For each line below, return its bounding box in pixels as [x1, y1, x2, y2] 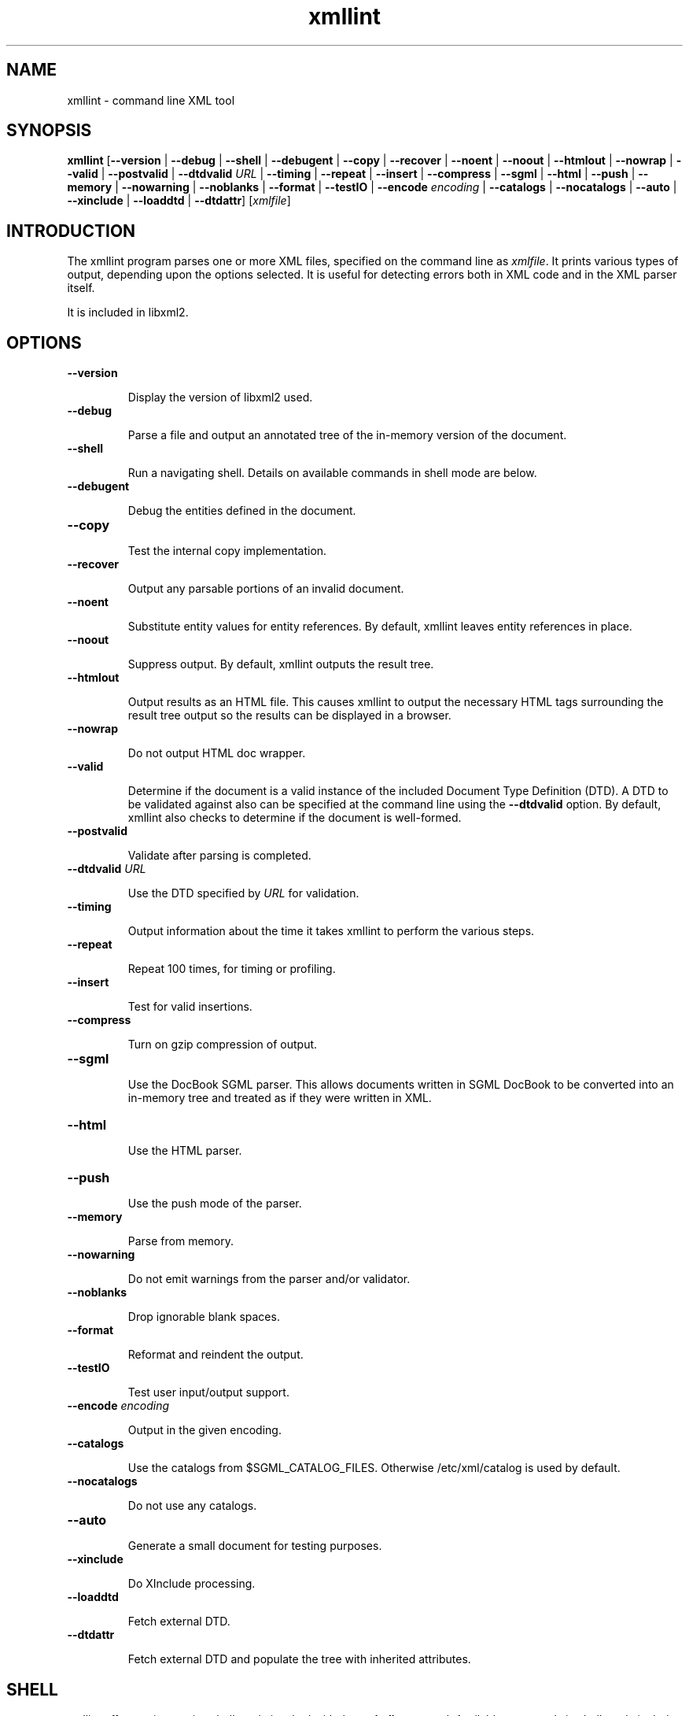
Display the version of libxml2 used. [127, 390, 313, 405]
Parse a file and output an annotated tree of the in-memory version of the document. [127, 428, 567, 442]
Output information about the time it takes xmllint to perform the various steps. [127, 924, 535, 938]
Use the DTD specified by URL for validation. [127, 886, 359, 901]
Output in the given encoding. [127, 1423, 282, 1437]
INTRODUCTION [6, 220, 136, 241]
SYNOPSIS [6, 120, 92, 141]
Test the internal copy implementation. [127, 544, 327, 558]
